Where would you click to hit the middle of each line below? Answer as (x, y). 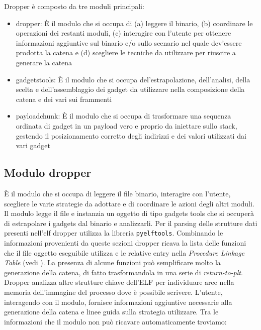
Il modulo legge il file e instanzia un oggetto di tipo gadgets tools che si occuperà (129, 213)
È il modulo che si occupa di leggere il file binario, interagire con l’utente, (117, 193)
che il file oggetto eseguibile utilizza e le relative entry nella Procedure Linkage (124, 252)
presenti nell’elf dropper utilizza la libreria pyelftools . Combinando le (114, 233)
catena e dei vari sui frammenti (64, 99)
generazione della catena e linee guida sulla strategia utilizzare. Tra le (111, 312)
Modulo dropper (48, 173)
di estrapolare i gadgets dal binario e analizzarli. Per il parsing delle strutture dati (131, 223)
